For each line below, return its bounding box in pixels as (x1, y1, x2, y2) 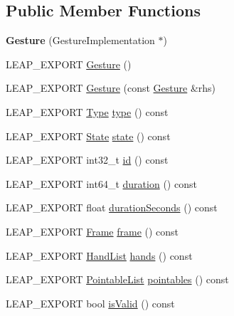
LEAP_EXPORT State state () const (6, 128, 171, 143)
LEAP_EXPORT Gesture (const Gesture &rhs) (6, 80, 216, 95)
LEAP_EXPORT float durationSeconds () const (6, 200, 218, 215)
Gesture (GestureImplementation (6, 33, 155, 48)
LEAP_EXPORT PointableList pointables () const (6, 272, 229, 287)
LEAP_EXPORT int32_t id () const (6, 152, 169, 167)
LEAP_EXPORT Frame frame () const (6, 223, 179, 238)
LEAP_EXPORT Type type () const (6, 104, 169, 119)
